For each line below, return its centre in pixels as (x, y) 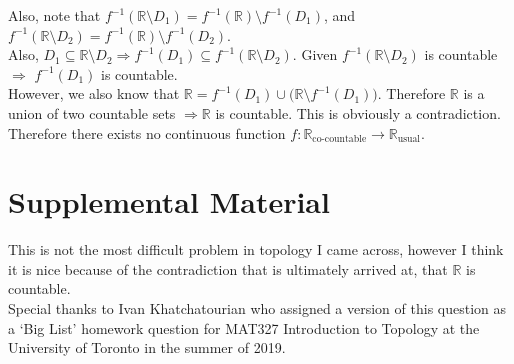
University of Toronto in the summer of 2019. (147, 347)
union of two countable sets (92, 112)
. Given (315, 54)
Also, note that (54, 15)
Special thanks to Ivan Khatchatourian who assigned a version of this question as (257, 308)
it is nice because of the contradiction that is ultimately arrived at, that (228, 268)
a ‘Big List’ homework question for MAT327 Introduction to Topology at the (244, 327)
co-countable (339, 139)
